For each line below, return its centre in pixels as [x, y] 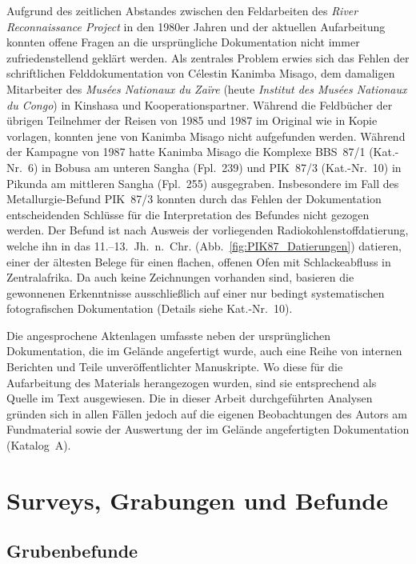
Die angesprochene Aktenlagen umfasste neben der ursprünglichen [169, 335]
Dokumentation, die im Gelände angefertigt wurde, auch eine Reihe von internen [204, 351]
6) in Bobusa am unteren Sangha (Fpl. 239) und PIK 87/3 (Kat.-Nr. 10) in [214, 167]
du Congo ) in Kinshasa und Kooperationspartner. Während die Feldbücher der [200, 104]
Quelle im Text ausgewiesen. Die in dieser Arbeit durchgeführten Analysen [190, 398]
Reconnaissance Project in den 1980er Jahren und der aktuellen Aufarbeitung [196, 26]
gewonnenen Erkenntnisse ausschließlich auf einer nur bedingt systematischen [196, 292]
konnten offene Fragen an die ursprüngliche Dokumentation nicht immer [183, 42]
